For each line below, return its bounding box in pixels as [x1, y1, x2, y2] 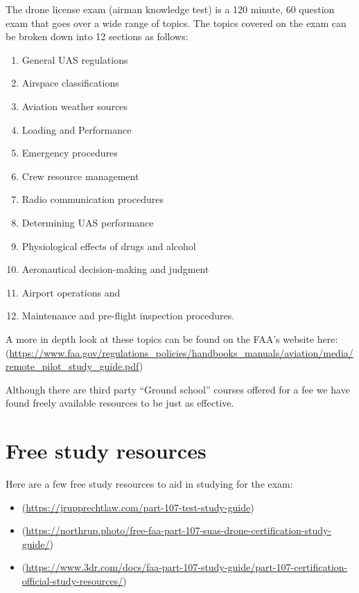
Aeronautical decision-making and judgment [21, 262, 209, 276]
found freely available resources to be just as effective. [6, 396, 234, 410]
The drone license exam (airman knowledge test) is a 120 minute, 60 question [6, 2, 335, 16]
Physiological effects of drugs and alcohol [21, 238, 196, 253]
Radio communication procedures [21, 192, 164, 206]
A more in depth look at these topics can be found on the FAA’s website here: [6, 331, 338, 346]
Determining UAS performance [21, 215, 154, 229]
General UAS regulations [21, 52, 128, 67]
